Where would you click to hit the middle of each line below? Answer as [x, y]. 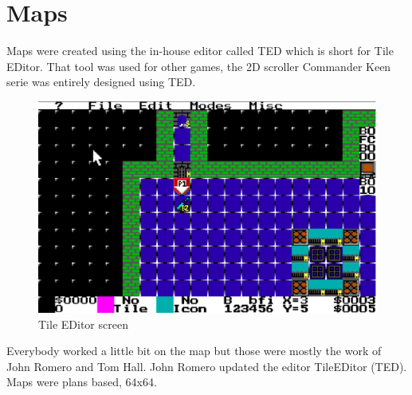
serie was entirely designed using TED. [101, 82]
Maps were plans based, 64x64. [82, 382]
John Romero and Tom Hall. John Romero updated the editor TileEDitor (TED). [207, 366]
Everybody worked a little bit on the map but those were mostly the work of [194, 351]
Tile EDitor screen [83, 324]
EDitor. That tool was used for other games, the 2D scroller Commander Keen [199, 66]
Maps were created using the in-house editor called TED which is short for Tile [200, 51]
